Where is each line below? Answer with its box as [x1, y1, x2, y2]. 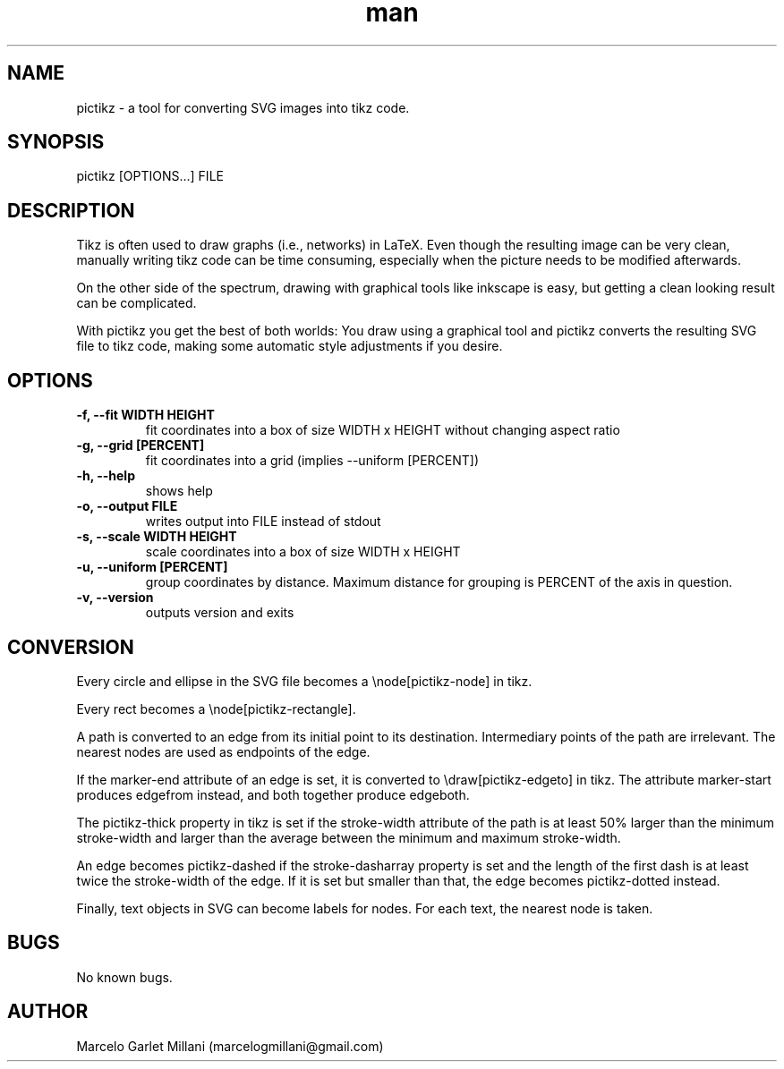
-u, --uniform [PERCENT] [76, 559, 228, 575]
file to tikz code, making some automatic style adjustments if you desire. [76, 338, 503, 354]
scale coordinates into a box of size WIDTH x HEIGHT [145, 544, 461, 560]
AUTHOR [7, 1000, 89, 1023]
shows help [145, 483, 213, 499]
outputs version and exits [145, 605, 294, 621]
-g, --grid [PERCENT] [76, 437, 205, 454]
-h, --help [76, 468, 135, 484]
